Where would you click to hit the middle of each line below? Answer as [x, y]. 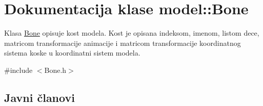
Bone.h [55, 70]
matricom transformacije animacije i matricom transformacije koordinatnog [123, 43]
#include [18, 70]
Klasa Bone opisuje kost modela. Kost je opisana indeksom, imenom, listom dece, [132, 33]
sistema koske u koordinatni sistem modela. [72, 53]
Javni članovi [39, 97]
